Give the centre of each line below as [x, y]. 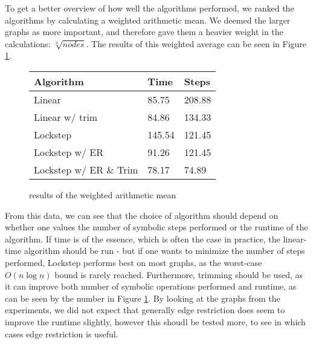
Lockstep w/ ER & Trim [86, 169]
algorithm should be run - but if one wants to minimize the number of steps [164, 251]
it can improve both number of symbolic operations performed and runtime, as [151, 286]
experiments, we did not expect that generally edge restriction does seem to [145, 310]
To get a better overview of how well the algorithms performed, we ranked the [150, 8]
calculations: [28, 43]
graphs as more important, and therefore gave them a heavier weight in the [144, 32]
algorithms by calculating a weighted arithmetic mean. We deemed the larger [148, 20]
